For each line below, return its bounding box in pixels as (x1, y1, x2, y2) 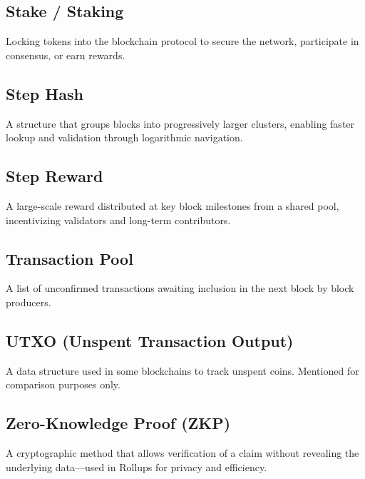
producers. (6, 294, 51, 309)
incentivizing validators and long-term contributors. (6, 212, 231, 227)
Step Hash (6, 82, 83, 104)
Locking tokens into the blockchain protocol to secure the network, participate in (6, 34, 359, 49)
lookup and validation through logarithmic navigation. (6, 130, 243, 145)
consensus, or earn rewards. (6, 47, 125, 62)
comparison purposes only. (6, 377, 120, 392)
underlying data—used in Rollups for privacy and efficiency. (6, 459, 267, 474)
